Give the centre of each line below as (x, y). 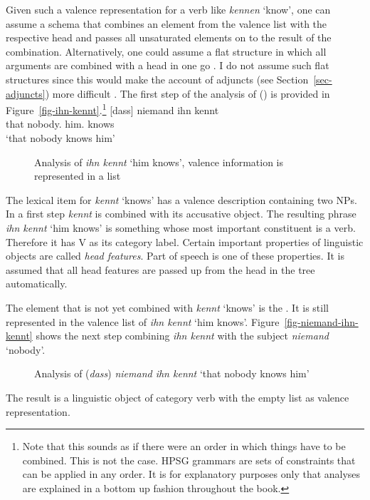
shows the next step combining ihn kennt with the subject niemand (182, 336)
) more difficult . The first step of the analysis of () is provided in (187, 93)
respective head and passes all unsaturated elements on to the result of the (169, 37)
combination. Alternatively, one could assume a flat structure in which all (166, 51)
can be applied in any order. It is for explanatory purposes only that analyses (191, 474)
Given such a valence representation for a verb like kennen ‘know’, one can (168, 9)
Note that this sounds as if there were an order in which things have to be (184, 446)
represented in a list (78, 176)
